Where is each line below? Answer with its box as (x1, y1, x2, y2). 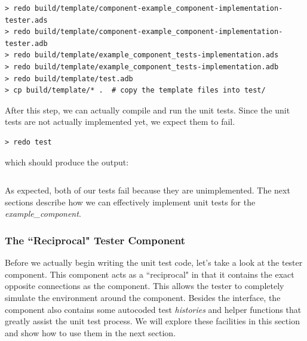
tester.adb (5, 39, 48, 48)
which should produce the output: (5, 155, 129, 168)
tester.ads (5, 16, 48, 24)
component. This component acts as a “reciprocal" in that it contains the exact (5, 268, 294, 280)
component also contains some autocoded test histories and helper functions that (5, 303, 302, 315)
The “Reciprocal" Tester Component (5, 232, 185, 247)
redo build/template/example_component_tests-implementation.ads (13, 51, 279, 60)
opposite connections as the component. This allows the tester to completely (5, 279, 284, 292)
